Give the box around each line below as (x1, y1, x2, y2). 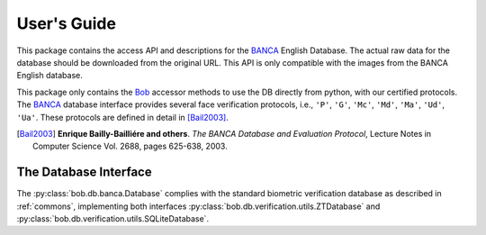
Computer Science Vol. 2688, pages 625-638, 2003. (32, 140, 229, 152)
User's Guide (16, 14, 117, 33)
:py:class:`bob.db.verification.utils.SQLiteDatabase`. (16, 212, 210, 224)
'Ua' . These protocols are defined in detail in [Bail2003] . (16, 112, 229, 122)
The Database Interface (16, 165, 152, 180)
